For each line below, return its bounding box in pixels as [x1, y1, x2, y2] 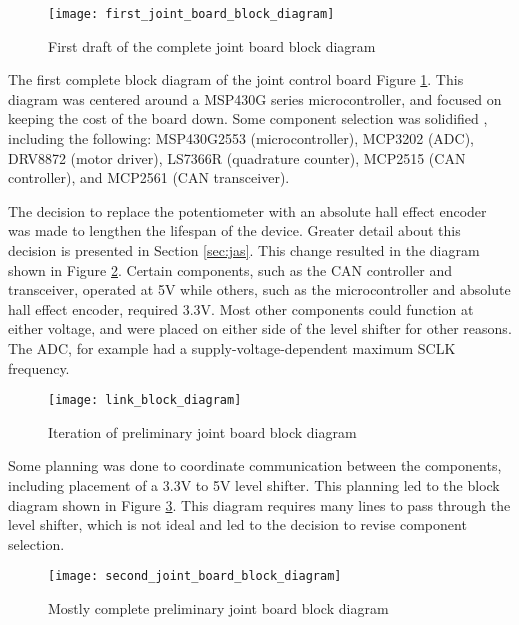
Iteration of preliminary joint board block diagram [48, 421, 357, 442]
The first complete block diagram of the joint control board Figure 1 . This [8, 69, 464, 90]
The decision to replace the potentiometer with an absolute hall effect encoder [8, 200, 487, 221]
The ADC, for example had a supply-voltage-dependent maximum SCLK [8, 337, 456, 358]
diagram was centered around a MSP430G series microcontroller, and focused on [8, 88, 502, 109]
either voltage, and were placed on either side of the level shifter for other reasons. [8, 318, 512, 339]
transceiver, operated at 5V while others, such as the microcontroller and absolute [8, 279, 511, 300]
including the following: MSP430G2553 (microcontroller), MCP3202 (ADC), [8, 128, 474, 149]
